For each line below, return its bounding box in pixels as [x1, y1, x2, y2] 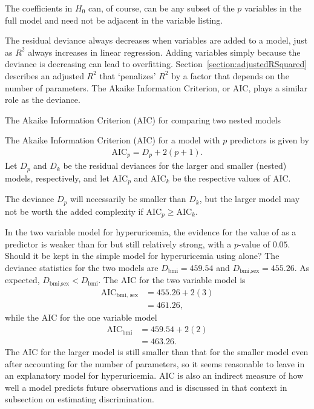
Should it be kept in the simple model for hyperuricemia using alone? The [5, 249, 280, 262]
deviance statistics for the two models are [5, 261, 159, 274]
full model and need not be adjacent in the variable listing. [5, 13, 223, 26]
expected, [5, 273, 40, 286]
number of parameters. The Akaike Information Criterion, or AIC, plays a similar [5, 81, 307, 94]
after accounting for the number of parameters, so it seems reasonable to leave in [5, 357, 305, 370]
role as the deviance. [5, 93, 80, 106]
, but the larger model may [199, 192, 300, 205]
